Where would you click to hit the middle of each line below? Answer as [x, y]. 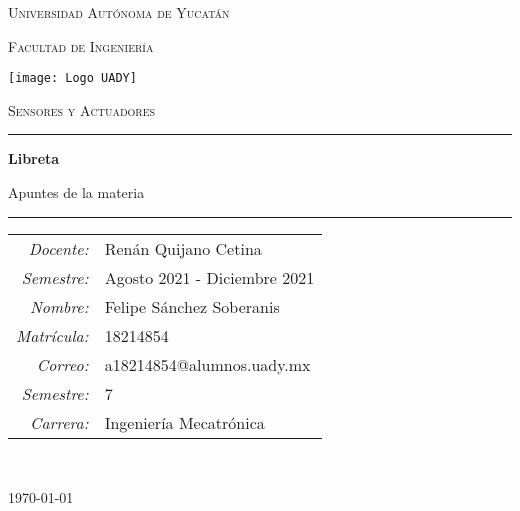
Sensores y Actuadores [82, 109]
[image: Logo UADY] [72, 78]
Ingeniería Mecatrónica [184, 422]
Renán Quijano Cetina [183, 248]
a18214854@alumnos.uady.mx [207, 364]
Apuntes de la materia [76, 192]
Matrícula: [52, 335]
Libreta [34, 158]
